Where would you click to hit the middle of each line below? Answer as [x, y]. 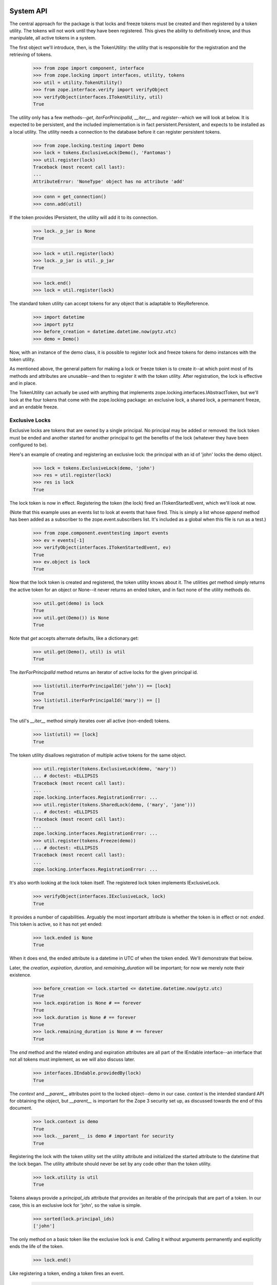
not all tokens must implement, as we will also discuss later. [72, 1059]
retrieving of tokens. [31, 54]
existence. [21, 975]
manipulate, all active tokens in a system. [53, 38]
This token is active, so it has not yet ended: [56, 924]
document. [21, 1108]
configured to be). [29, 445]
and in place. [23, 383]
